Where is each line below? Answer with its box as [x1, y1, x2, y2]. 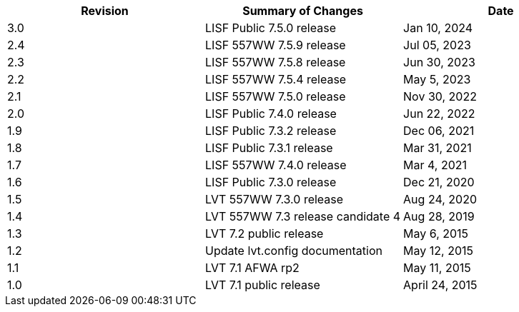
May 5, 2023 [403, 72, 471, 86]
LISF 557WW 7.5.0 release [205, 89, 346, 104]
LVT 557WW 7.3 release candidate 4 [205, 209, 401, 223]
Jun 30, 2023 [403, 55, 475, 69]
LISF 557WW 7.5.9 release [205, 38, 346, 52]
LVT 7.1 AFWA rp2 [205, 261, 300, 275]
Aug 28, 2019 [403, 209, 475, 223]
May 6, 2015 [403, 226, 469, 241]
